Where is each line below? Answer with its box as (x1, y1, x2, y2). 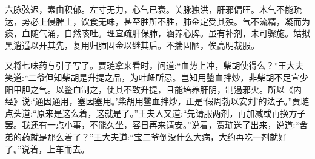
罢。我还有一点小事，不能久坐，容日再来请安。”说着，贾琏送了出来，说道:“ (5, 118, 300, 131)
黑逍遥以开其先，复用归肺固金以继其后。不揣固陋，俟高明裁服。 (5, 38, 259, 51)
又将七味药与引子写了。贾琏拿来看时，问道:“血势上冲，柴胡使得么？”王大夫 (5, 59, 304, 72)
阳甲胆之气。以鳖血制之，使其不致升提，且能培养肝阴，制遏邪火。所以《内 (5, 83, 302, 95)
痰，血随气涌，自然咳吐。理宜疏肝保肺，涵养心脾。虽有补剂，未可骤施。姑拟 (5, 27, 310, 39)
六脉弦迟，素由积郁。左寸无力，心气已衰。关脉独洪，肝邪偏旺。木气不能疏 (5, 3, 302, 15)
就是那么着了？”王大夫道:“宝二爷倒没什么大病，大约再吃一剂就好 (30, 130, 287, 143)
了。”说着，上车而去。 (5, 142, 90, 155)
